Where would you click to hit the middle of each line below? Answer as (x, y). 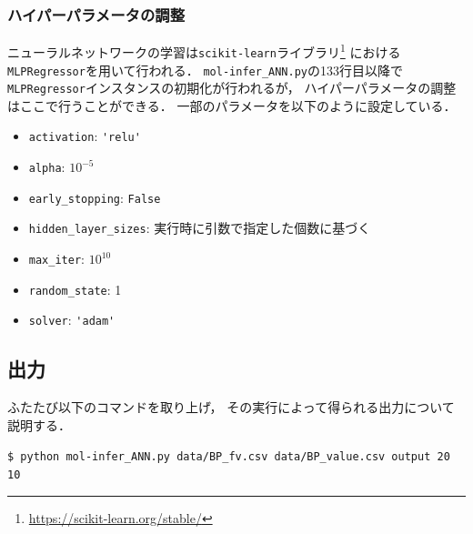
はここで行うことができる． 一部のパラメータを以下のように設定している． (232, 105)
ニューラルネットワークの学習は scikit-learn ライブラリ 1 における (204, 50)
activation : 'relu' (85, 136)
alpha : (47, 167)
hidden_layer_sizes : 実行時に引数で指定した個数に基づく (200, 228)
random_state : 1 (75, 289)
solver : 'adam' (72, 320)
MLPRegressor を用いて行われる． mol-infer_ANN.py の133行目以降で (205, 70)
